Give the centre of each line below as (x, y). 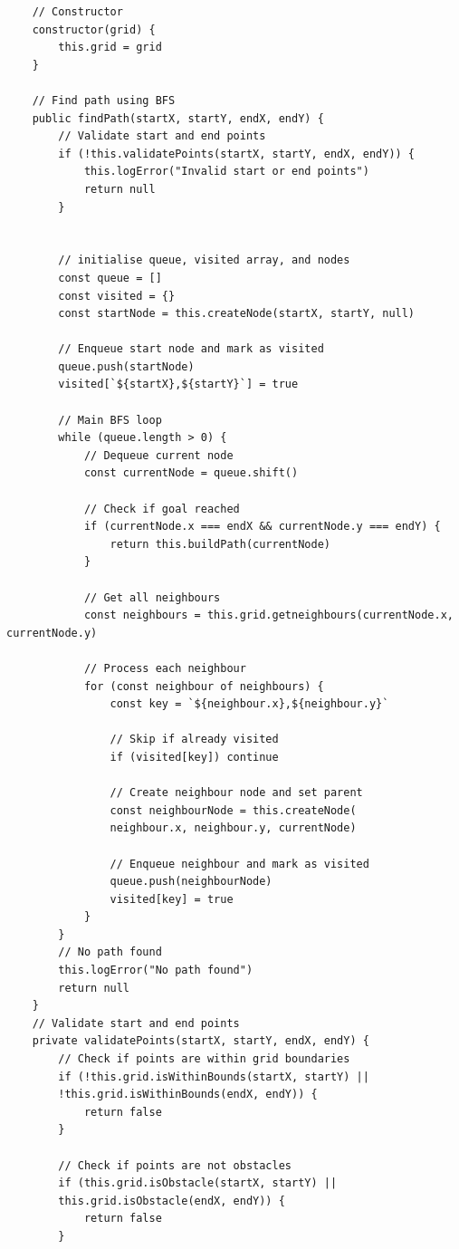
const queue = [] (110, 278)
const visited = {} (117, 296)
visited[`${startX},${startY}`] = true (178, 384)
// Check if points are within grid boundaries (204, 1059)
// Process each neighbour (165, 668)
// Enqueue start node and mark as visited (191, 349)
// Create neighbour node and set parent (236, 793)
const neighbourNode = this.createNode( (233, 810)
